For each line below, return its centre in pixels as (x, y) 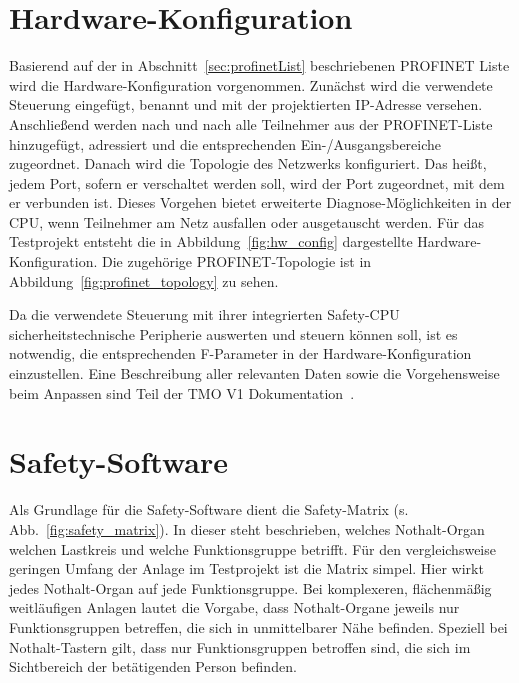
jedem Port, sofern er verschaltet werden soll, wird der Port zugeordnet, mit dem (257, 182)
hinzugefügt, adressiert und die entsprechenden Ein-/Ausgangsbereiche (225, 143)
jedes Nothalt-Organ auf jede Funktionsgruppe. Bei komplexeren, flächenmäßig (250, 587)
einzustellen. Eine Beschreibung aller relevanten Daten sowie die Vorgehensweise (254, 373)
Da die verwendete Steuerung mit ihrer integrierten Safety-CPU (204, 314)
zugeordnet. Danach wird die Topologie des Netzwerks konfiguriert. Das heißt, (248, 163)
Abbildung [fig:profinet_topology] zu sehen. (144, 280)
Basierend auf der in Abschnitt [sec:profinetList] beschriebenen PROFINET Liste (259, 65)
